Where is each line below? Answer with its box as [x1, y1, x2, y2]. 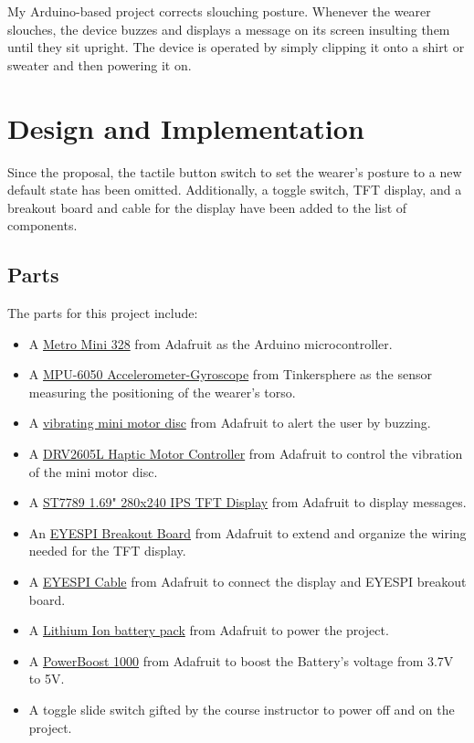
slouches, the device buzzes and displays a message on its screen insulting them [7, 19, 450, 38]
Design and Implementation [7, 109, 364, 146]
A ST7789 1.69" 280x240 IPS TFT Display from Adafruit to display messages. [28, 493, 467, 512]
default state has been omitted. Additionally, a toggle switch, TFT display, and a [7, 180, 462, 199]
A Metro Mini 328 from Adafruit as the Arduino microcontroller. [28, 334, 393, 353]
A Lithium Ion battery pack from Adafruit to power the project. [28, 621, 389, 640]
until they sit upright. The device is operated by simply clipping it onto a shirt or [7, 37, 465, 57]
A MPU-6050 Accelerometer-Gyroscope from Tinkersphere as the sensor [28, 365, 432, 384]
